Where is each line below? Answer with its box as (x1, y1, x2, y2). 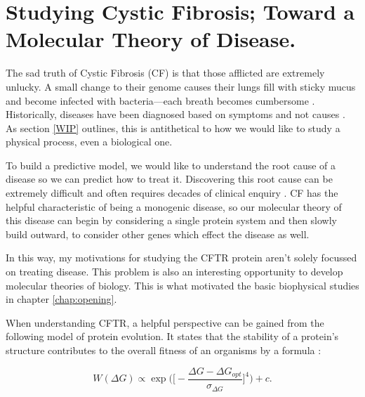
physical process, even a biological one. (6, 134, 173, 149)
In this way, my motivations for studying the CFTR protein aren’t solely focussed (6, 250, 357, 265)
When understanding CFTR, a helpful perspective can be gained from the (6, 315, 324, 330)
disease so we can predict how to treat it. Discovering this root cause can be (6, 171, 333, 186)
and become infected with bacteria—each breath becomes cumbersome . (6, 93, 315, 108)
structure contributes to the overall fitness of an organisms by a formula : (6, 343, 321, 357)
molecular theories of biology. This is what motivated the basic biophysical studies (6, 278, 359, 292)
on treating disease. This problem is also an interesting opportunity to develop (6, 264, 343, 279)
